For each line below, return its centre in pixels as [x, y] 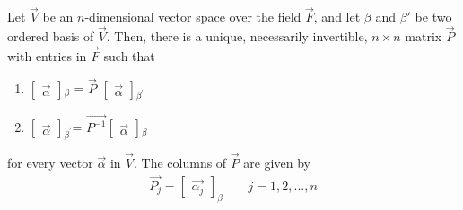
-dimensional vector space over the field [193, 17]
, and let [337, 17]
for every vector [50, 163]
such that [129, 55]
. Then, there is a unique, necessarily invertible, [237, 36]
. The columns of [180, 163]
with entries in [47, 55]
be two [433, 17]
